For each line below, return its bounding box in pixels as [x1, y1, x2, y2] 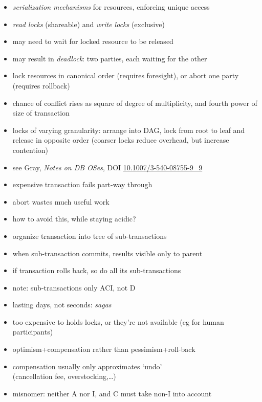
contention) [12, 144, 49, 155]
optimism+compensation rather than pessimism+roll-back [12, 344, 195, 354]
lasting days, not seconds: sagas [12, 299, 112, 310]
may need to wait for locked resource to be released [12, 36, 173, 47]
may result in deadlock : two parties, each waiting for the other [12, 53, 207, 63]
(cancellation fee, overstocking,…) [12, 371, 116, 382]
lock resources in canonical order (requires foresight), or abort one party [12, 70, 239, 81]
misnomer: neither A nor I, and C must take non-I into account [12, 388, 212, 398]
